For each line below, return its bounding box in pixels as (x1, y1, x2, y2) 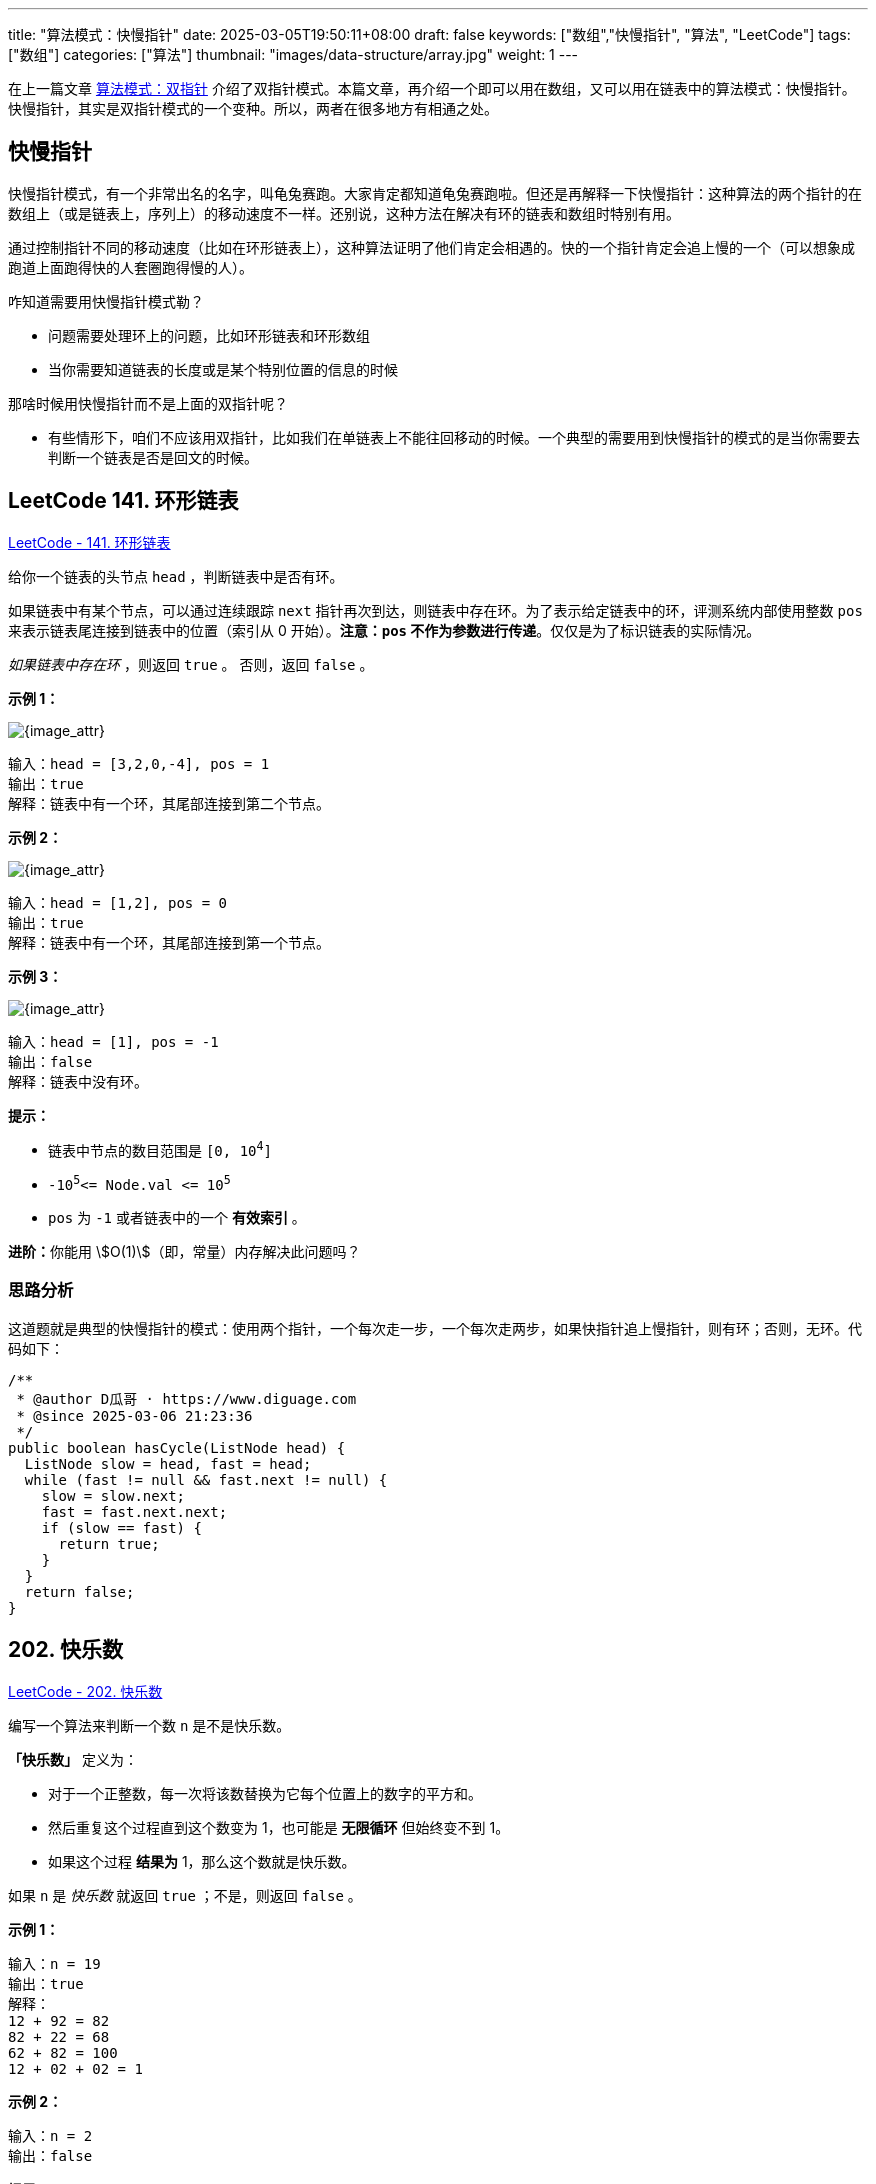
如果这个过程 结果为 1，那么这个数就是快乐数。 (48, 1852, 356, 1870)
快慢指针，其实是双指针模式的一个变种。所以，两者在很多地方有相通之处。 (8, 100, 498, 117)
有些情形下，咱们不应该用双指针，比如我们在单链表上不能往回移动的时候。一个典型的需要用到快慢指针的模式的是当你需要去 (48, 428, 860, 446)
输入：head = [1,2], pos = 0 (8, 894, 228, 911)
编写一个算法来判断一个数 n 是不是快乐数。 (8, 1716, 291, 1734)
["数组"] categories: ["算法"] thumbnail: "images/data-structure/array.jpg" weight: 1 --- (8, 46, 579, 63)
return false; (24, 1583, 135, 1600)
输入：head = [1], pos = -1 (8, 1033, 219, 1050)
